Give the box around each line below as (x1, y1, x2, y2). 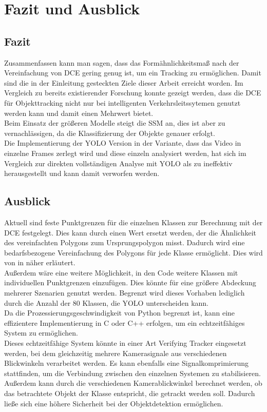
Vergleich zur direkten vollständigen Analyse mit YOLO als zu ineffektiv (4, 158, 233, 168)
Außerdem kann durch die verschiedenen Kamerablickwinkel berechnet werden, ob (4, 378, 262, 388)
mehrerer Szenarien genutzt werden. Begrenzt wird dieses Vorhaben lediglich (4, 287, 245, 298)
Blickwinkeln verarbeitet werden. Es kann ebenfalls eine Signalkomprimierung (4, 358, 249, 368)
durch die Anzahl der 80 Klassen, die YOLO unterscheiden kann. (4, 297, 209, 308)
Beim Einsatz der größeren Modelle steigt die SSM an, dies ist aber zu (4, 117, 225, 128)
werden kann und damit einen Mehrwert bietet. (4, 107, 154, 118)
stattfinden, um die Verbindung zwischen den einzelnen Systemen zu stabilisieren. (4, 367, 261, 378)
